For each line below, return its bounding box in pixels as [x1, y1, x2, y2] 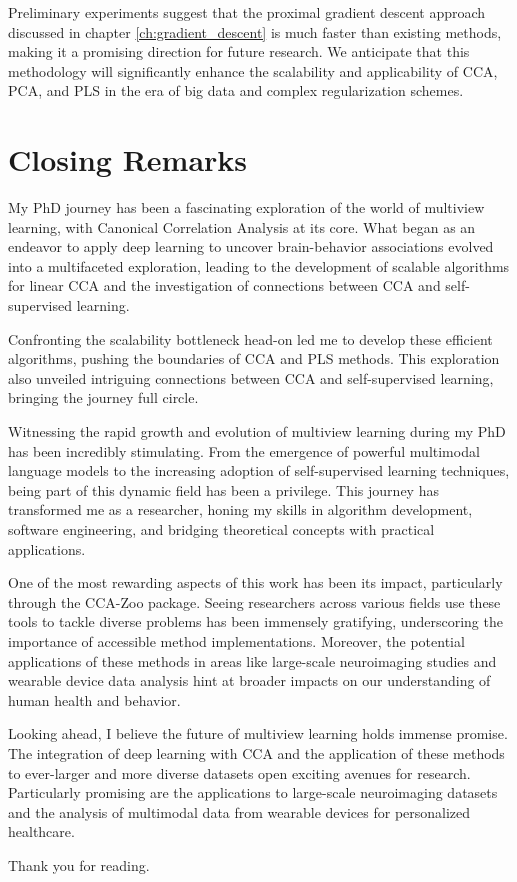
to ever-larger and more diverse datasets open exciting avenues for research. [8, 762, 471, 783]
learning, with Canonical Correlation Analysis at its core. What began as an [8, 216, 476, 237]
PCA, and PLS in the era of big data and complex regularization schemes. [8, 80, 464, 101]
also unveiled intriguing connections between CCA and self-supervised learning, [8, 367, 494, 388]
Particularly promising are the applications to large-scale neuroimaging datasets [8, 782, 498, 803]
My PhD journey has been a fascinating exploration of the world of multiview [8, 197, 485, 218]
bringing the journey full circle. [8, 387, 199, 408]
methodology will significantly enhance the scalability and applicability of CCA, [8, 60, 498, 81]
